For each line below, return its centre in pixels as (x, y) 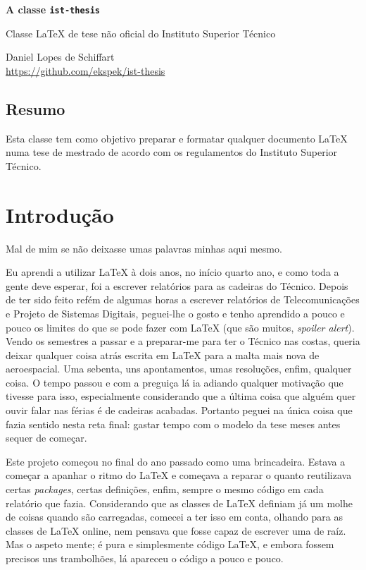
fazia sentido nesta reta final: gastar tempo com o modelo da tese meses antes (173, 424)
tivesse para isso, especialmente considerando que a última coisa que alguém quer (181, 396)
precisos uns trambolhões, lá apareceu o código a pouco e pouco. (145, 558)
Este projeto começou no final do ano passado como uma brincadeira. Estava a (176, 461)
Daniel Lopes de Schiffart (60, 57)
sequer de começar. (46, 438)
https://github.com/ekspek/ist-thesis (86, 70)
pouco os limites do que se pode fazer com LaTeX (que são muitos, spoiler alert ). (180, 327)
